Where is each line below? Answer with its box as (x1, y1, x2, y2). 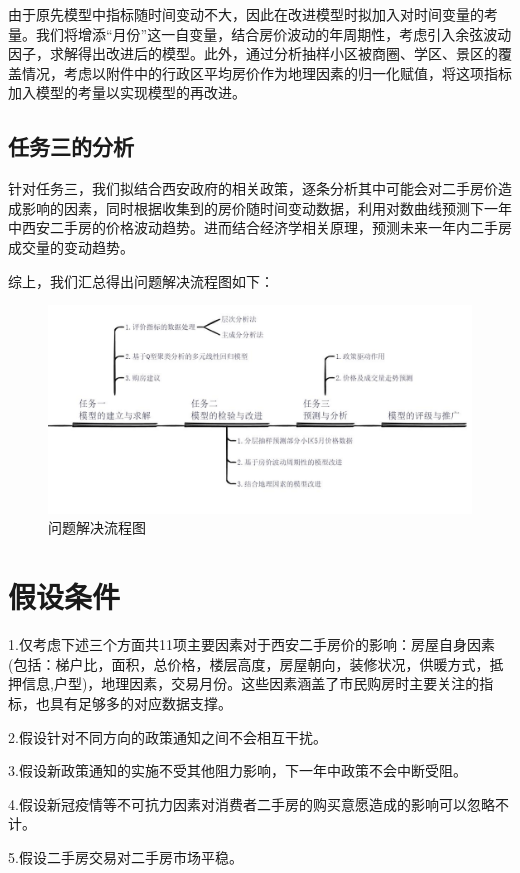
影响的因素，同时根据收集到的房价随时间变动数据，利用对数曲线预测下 (21, 197, 484, 218)
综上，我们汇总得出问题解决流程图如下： (8, 270, 274, 291)
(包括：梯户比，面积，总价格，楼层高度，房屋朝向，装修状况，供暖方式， (8, 653, 490, 674)
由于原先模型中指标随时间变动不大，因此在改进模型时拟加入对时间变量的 (8, 4, 484, 24)
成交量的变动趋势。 (8, 236, 134, 257)
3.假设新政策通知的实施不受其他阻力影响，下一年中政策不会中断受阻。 (8, 760, 467, 781)
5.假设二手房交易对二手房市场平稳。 (8, 846, 243, 867)
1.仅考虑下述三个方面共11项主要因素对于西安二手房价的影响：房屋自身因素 (8, 634, 495, 655)
